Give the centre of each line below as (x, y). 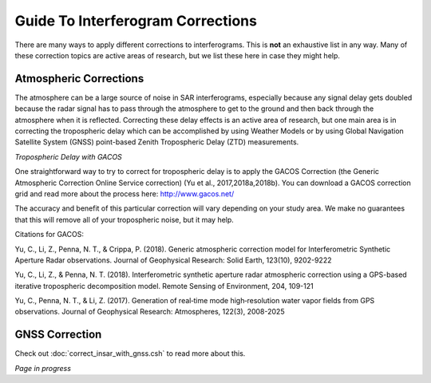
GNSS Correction (58, 335)
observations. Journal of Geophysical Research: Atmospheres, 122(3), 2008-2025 (150, 312)
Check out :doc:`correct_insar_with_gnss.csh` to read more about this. (130, 353)
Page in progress (43, 368)
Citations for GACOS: (49, 235)
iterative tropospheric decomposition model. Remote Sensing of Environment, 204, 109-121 (164, 286)
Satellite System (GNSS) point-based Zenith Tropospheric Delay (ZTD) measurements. (157, 142)
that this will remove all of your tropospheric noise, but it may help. (125, 219)
